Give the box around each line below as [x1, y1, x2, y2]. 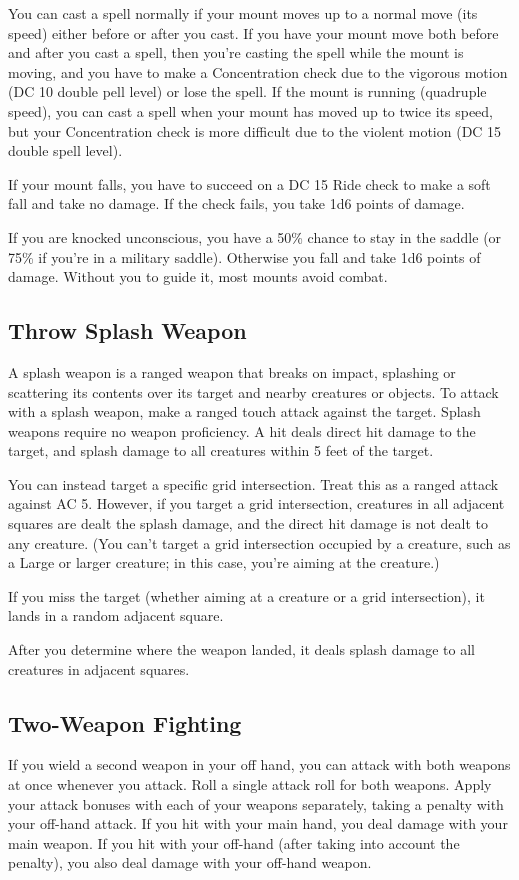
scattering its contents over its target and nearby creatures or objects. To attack [8, 381, 499, 402]
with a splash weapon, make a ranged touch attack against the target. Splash [8, 401, 481, 422]
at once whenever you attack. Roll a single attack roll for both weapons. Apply [8, 774, 492, 795]
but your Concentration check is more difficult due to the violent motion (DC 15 [8, 120, 502, 141]
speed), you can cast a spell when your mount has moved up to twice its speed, [8, 100, 494, 121]
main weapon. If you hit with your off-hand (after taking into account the [8, 832, 460, 853]
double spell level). [8, 140, 123, 161]
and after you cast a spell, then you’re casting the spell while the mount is [8, 42, 464, 63]
